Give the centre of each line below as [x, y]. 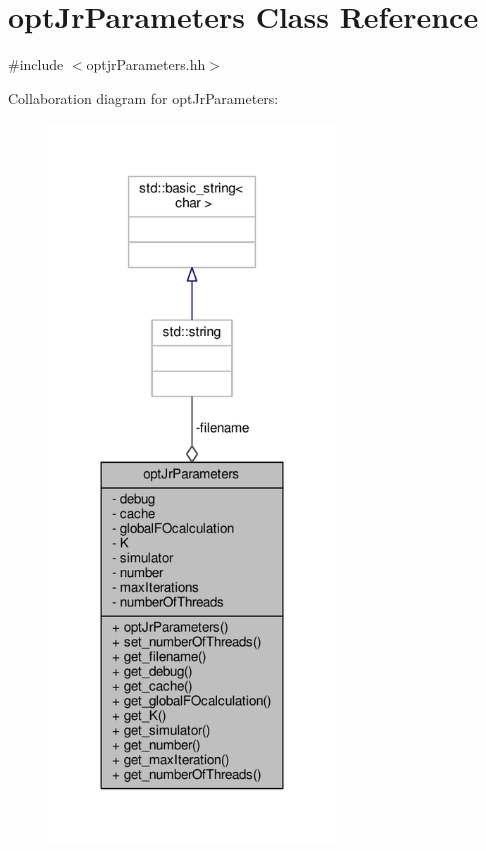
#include [36, 64]
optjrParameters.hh [146, 64]
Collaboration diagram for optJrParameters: [143, 97]
